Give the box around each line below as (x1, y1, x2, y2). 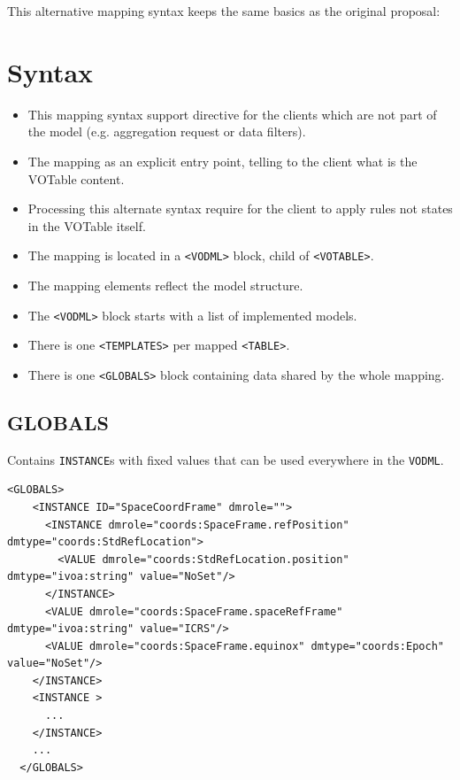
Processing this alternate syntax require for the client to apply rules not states (27, 199, 453, 218)
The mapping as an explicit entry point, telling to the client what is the (27, 151, 418, 170)
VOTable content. (27, 169, 125, 188)
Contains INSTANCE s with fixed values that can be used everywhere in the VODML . (7, 450, 444, 468)
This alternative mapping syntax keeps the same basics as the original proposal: (7, 2, 441, 19)
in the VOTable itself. (27, 216, 146, 235)
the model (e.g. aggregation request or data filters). (27, 122, 306, 141)
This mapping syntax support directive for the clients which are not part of (27, 104, 437, 123)
